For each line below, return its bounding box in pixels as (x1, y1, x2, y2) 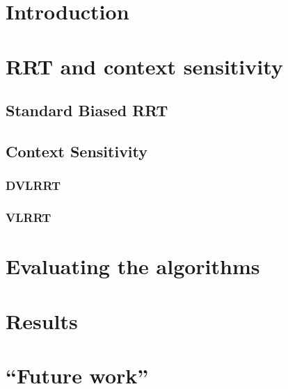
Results (6, 306, 78, 335)
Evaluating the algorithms (6, 252, 260, 280)
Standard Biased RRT (6, 100, 168, 121)
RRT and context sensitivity (6, 51, 283, 80)
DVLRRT (6, 177, 61, 194)
